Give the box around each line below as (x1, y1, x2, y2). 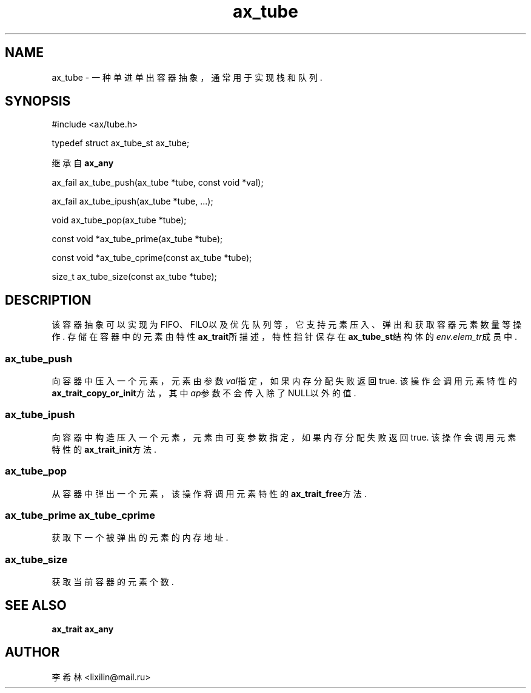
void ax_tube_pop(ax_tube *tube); (52, 215, 187, 226)
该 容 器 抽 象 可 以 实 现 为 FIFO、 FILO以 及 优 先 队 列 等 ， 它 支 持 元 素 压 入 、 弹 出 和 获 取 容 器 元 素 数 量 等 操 (52, 319, 522, 330)
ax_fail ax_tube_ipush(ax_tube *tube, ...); (52, 196, 213, 207)
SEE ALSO (5, 598, 67, 614)
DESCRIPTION (5, 292, 92, 308)
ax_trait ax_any (52, 623, 114, 634)
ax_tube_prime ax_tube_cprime (5, 509, 155, 521)
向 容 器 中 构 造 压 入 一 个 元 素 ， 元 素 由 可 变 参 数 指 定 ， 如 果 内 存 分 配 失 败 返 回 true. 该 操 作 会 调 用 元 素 (52, 431, 516, 442)
